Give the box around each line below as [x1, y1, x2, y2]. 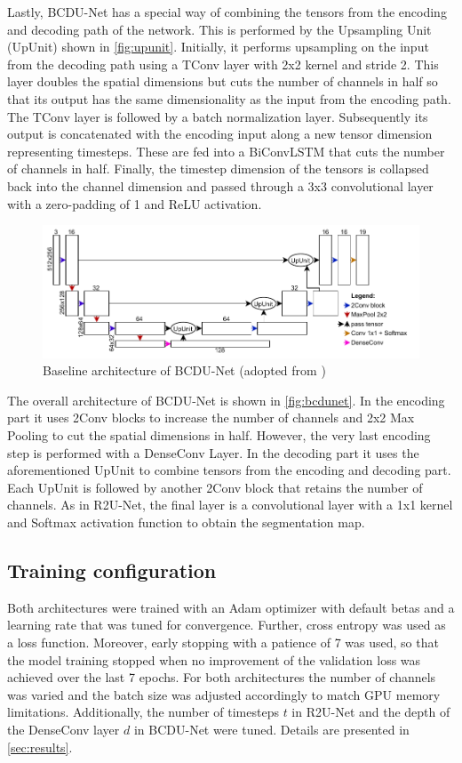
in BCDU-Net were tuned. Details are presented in [133, 719, 410, 738]
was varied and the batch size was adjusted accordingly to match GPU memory [7, 685, 441, 703]
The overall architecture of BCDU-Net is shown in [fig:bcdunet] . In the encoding [7, 390, 445, 409]
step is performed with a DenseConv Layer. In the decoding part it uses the [7, 443, 419, 462]
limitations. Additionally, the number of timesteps [7, 703, 279, 721]
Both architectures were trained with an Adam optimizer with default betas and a [7, 598, 455, 616]
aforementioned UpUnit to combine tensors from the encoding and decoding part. [7, 461, 451, 479]
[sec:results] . [7, 737, 73, 756]
